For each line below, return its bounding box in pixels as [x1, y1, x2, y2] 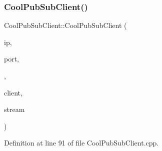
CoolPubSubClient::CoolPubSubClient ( [4, 20, 127, 30]
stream [4, 104, 25, 114]
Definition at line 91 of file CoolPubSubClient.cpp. [4, 137, 159, 148]
